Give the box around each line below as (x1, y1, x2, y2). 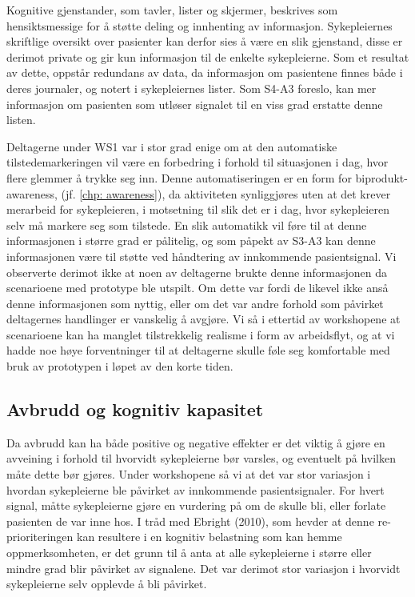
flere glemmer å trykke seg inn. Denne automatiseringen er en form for (6, 169, 352, 186)
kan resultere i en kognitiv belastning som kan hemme (77, 528, 342, 545)
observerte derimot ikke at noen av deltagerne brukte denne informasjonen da (6, 263, 388, 280)
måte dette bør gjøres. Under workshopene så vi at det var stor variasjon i (6, 466, 371, 483)
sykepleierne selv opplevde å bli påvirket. (6, 575, 207, 592)
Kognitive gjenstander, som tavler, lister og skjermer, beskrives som (6, 2, 338, 18)
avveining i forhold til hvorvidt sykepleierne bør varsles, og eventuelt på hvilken (6, 450, 396, 467)
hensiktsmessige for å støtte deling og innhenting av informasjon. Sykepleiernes (6, 17, 393, 34)
